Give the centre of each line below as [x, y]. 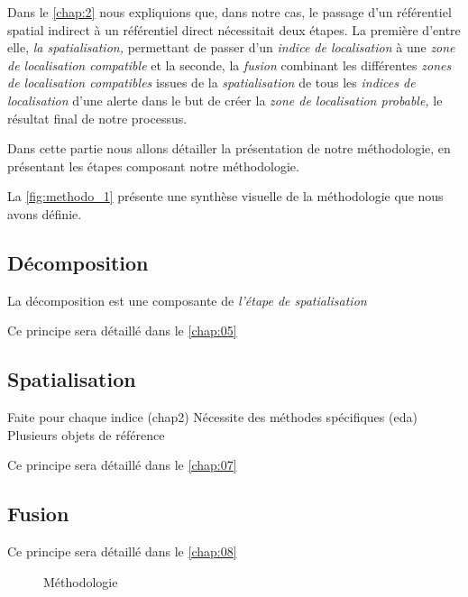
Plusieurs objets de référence [86, 434]
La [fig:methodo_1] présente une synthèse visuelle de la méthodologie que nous [225, 196]
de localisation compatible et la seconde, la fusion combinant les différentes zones [229, 64]
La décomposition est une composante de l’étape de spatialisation [187, 300]
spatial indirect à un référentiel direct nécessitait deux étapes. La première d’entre [234, 29]
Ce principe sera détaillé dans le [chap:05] [122, 331]
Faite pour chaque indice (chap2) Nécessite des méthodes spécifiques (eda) [212, 417]
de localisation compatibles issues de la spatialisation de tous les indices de [211, 83]
